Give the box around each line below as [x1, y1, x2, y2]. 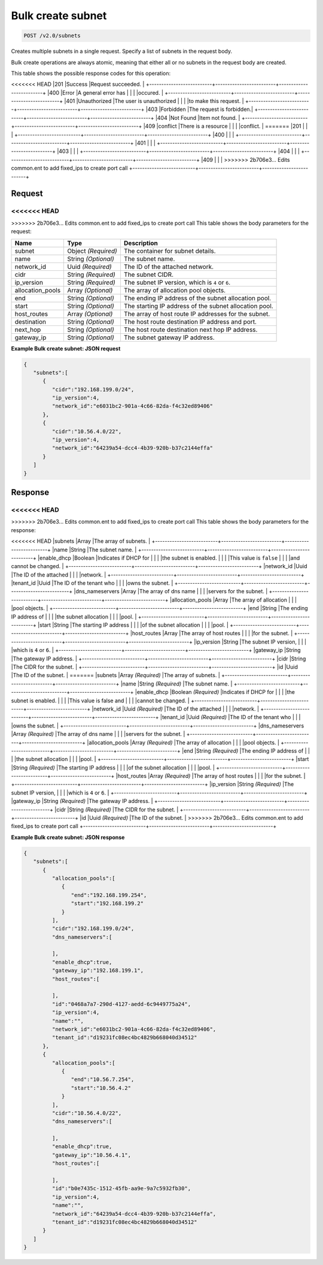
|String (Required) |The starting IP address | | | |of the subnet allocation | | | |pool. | [11, 764, 215, 771]
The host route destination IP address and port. [123, 318, 257, 326]
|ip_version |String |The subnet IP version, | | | [193, 638, 307, 645]
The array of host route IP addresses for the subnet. [123, 309, 270, 318]
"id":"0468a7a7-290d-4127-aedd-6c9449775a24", [51, 1001, 191, 1007]
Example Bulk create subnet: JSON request [11, 345, 121, 352]
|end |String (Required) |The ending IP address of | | [181, 747, 310, 754]
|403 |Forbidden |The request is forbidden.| [145, 105, 254, 113]
